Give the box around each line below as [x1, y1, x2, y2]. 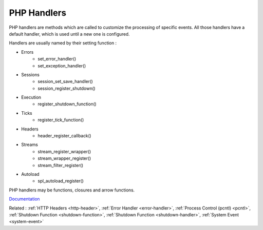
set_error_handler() [38, 56, 76, 62]
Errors [21, 49, 34, 55]
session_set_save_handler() [38, 79, 93, 84]
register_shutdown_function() [38, 101, 97, 107]
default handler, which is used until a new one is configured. [9, 31, 130, 37]
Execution [21, 94, 41, 100]
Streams [21, 142, 38, 147]
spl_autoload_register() [38, 178, 84, 184]
